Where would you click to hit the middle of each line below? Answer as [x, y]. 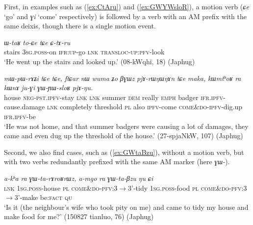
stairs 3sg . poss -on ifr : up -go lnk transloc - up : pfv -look [84, 52]
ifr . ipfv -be [20, 116]
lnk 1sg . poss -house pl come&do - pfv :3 [61, 187]
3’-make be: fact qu [43, 197]
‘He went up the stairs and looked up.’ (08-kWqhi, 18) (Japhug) [100, 61]
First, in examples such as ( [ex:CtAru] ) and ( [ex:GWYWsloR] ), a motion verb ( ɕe [126, 6]
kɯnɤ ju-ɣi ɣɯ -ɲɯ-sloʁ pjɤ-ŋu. [49, 87]
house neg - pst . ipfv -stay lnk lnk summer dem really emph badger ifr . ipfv [114, 97]
